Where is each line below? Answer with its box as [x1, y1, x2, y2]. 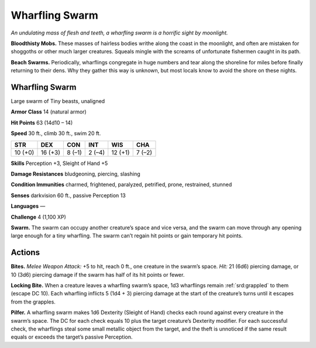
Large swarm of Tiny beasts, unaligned [11, 98, 105, 105]
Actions [11, 247, 40, 257]
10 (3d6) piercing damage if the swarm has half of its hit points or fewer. [11, 271, 185, 278]
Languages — [11, 202, 46, 210]
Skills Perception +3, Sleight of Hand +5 [11, 160, 108, 167]
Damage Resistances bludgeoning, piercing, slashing [11, 170, 140, 177]
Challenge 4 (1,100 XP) [11, 213, 67, 220]
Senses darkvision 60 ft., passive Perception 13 [11, 192, 126, 199]
